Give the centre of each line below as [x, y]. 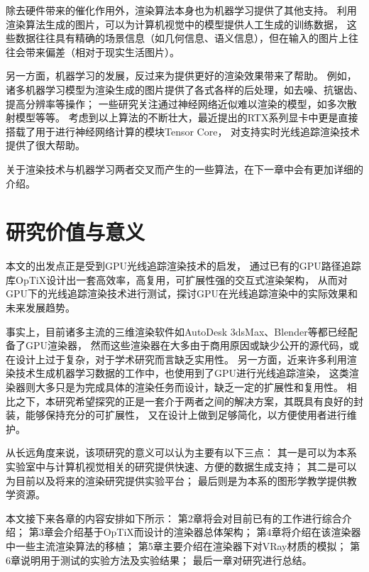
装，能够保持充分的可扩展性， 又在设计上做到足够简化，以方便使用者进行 [176, 415]
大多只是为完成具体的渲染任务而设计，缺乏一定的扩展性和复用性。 [189, 387]
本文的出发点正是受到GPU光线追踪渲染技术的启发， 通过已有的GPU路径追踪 [183, 266]
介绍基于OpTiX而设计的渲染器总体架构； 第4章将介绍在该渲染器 [212, 532]
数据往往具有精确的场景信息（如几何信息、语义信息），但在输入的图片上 [182, 38]
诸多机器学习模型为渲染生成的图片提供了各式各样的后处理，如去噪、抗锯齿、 [184, 89]
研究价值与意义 [76, 232]
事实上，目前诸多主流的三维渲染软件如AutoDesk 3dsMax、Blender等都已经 [177, 331]
